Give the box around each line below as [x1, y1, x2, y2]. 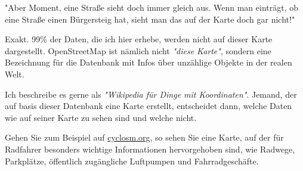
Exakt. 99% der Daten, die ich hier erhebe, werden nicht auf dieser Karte [5, 33, 273, 45]
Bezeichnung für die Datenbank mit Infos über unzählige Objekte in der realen [5, 56, 292, 69]
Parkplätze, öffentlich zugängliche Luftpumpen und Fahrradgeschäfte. [5, 154, 259, 167]
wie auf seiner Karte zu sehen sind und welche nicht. [5, 111, 197, 123]
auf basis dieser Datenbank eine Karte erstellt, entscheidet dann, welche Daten [5, 100, 292, 112]
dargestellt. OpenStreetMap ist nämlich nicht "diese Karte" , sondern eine [5, 44, 271, 57]
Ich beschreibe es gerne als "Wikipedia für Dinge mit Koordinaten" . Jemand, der [5, 88, 297, 100]
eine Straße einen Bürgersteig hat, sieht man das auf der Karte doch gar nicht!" [5, 13, 295, 25]
